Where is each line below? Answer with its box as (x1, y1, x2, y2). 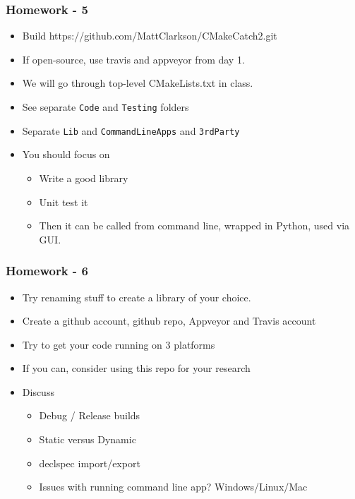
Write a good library (39, 170, 128, 185)
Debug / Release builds (39, 408, 140, 423)
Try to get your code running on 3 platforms (22, 337, 215, 351)
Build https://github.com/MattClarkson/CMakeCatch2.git (22, 28, 277, 43)
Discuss (22, 384, 54, 399)
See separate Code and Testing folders (22, 100, 189, 114)
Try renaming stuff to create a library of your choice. (22, 289, 251, 304)
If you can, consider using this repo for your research (22, 361, 251, 375)
